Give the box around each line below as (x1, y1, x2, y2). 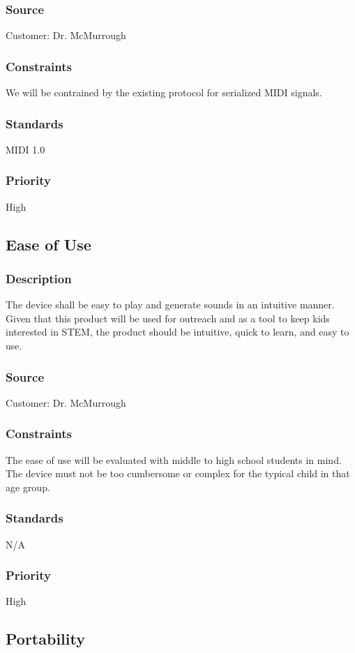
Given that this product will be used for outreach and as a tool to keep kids (6, 310, 330, 325)
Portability (6, 628, 85, 650)
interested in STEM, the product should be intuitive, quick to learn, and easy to (6, 324, 349, 339)
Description (6, 269, 72, 287)
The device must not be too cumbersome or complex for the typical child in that (6, 466, 350, 481)
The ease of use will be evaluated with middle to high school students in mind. (6, 452, 342, 467)
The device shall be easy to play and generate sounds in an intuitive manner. (6, 297, 335, 312)
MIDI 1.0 (6, 142, 45, 156)
